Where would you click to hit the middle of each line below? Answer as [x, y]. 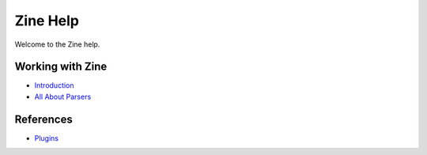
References [43, 119]
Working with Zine [61, 67]
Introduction [54, 85]
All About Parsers [63, 96]
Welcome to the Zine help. [57, 44]
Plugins [47, 138]
